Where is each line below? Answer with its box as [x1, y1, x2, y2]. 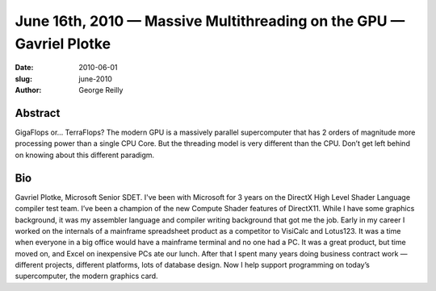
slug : [15, 73, 32, 84]
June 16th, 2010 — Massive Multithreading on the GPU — [15, 12, 405, 30]
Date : [15, 63, 34, 73]
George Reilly [78, 85, 124, 95]
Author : [15, 85, 42, 95]
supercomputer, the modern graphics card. [15, 271, 158, 281]
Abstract [15, 106, 61, 120]
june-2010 [78, 73, 112, 84]
